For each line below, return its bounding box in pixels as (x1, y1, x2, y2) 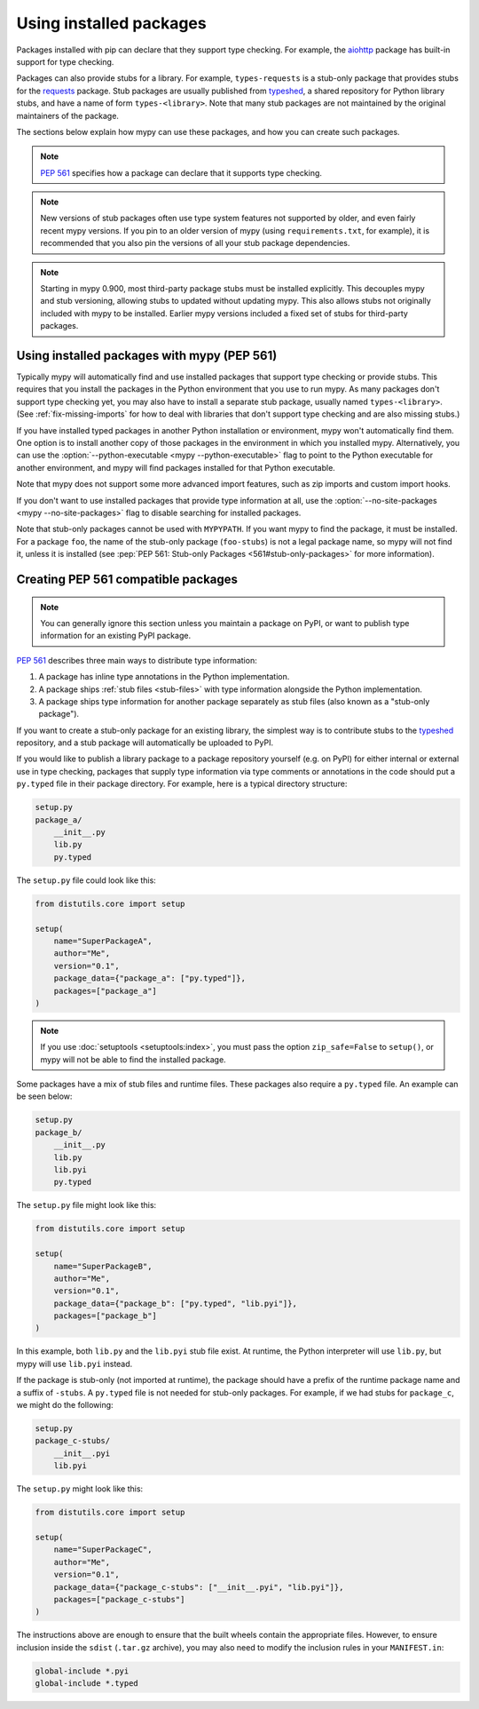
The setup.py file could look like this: (16, 875, 157, 886)
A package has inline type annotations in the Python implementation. (38, 672, 290, 682)
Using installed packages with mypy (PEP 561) (16, 348, 278, 363)
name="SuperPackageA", (53, 935, 153, 946)
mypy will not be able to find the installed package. (40, 1053, 226, 1065)
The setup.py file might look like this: (16, 1200, 157, 1211)
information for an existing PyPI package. (40, 631, 191, 641)
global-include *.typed (35, 1679, 139, 1689)
